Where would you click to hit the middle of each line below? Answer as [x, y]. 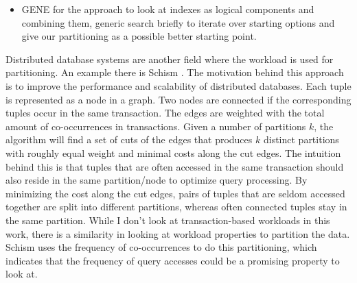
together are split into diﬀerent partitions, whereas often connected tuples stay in [176, 207]
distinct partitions [301, 139]
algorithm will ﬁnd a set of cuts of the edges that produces [129, 139]
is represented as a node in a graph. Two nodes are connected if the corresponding [178, 99]
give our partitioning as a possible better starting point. [139, 36]
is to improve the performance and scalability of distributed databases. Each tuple [178, 85]
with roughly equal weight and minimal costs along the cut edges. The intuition [173, 152]
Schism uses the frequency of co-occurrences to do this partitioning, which [161, 247]
